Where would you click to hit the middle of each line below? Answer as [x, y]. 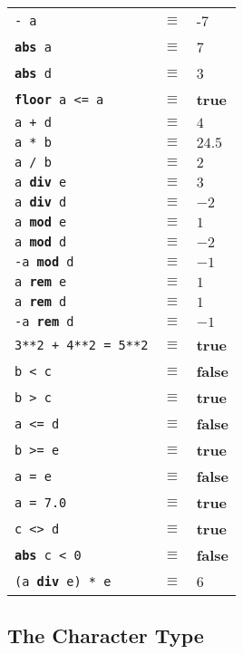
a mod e [41, 222]
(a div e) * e [63, 581]
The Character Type [106, 635]
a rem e [41, 282]
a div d [41, 202]
